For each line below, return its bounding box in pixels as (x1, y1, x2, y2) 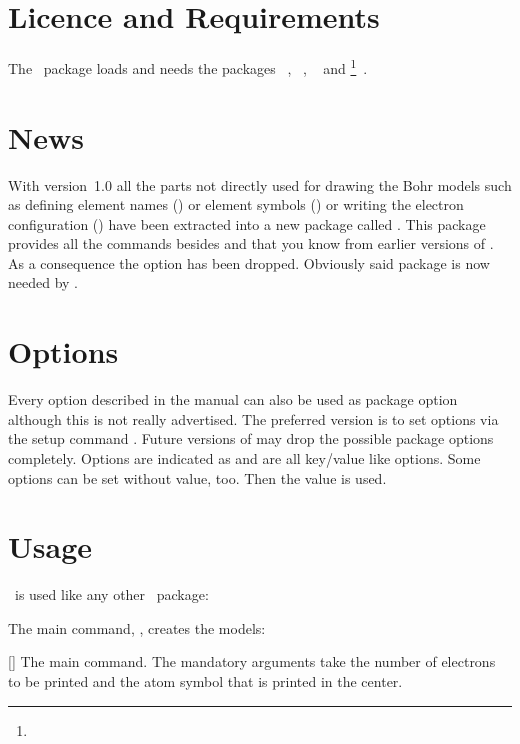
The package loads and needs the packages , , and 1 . (8, 55, 368, 78)
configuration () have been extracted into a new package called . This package (8, 213, 486, 234)
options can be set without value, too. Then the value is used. (8, 467, 387, 488)
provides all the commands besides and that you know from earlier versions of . (8, 233, 494, 254)
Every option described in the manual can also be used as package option (8, 389, 458, 410)
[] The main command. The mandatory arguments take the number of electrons (8, 651, 496, 672)
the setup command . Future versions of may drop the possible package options (8, 428, 494, 449)
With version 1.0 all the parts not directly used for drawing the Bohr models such (8, 174, 512, 195)
